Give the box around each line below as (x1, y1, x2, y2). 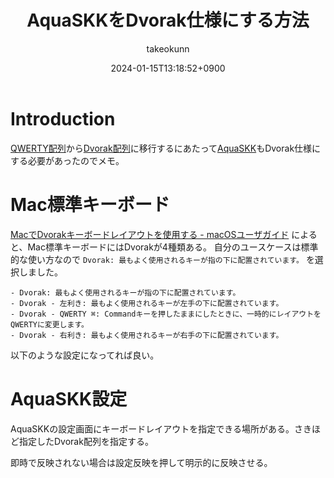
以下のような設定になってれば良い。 (10, 349, 160, 361)
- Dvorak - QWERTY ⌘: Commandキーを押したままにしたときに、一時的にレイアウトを (10, 309, 322, 319)
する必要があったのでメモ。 (10, 154, 125, 166)
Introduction (10, 107, 116, 130)
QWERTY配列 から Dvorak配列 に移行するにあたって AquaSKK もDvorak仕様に (10, 142, 322, 154)
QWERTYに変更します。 (10, 319, 89, 330)
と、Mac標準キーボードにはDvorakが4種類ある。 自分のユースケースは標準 (10, 241, 319, 253)
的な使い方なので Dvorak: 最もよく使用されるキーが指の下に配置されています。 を (10, 253, 315, 265)
